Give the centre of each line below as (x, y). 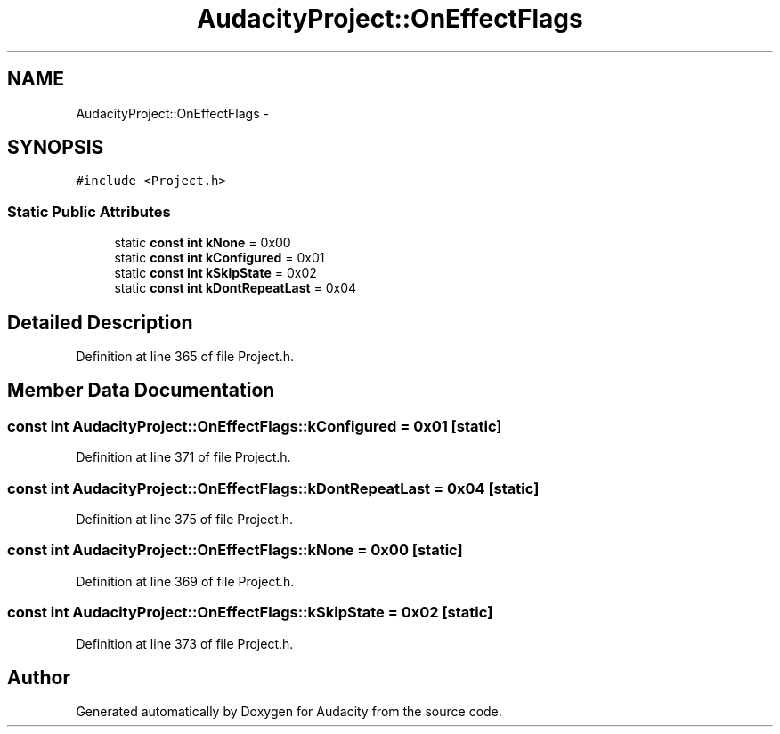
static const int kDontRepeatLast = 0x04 (236, 288)
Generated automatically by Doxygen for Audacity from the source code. (289, 712)
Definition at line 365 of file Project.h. (185, 357)
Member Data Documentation (141, 391)
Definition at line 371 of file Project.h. (183, 457)
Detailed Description (100, 322)
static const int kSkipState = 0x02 (215, 273)
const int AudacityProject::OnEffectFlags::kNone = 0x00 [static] (235, 550)
